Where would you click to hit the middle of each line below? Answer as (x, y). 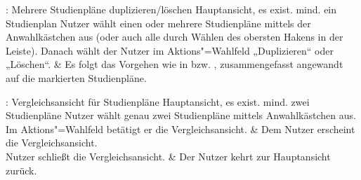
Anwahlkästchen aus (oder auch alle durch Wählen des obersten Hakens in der (175, 37)
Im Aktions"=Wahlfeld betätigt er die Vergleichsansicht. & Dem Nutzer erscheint (180, 129)
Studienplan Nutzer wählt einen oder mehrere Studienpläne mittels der (158, 23)
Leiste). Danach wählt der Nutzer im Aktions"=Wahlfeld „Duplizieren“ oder (170, 50)
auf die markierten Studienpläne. (76, 77)
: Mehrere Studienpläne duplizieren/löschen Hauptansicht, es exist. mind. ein (171, 9)
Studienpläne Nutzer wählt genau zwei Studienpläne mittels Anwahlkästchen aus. (181, 115)
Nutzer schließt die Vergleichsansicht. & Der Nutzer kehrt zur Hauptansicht (168, 156)
